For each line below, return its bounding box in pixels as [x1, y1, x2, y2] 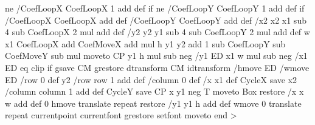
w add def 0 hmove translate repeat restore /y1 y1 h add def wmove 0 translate [5, 96, 302, 109]
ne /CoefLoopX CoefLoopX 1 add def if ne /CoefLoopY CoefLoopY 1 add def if [5, 2, 305, 14]
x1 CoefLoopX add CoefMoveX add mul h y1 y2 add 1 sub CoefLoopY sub [5, 37, 286, 50]
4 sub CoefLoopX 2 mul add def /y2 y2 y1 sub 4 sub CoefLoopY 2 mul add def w [5, 25, 310, 38]
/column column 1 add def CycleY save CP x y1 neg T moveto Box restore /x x [5, 85, 304, 98]
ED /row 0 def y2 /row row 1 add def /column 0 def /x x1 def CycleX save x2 [5, 73, 297, 86]
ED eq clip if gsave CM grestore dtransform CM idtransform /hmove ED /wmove [5, 61, 310, 73]
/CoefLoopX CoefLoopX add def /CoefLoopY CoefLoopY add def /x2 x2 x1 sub [5, 13, 306, 26]
